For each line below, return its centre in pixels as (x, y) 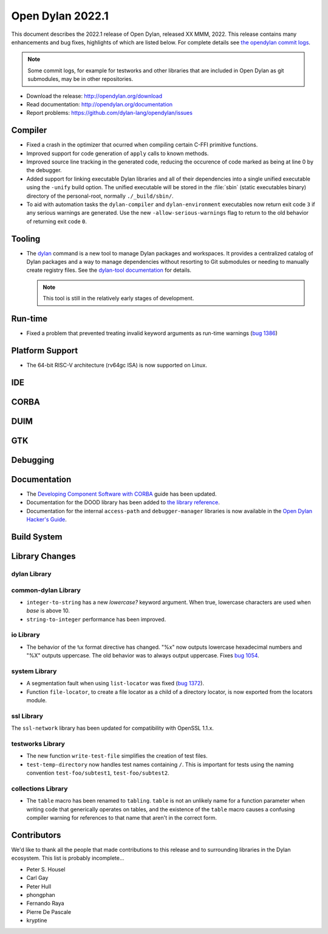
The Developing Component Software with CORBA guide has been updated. (121, 494)
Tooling (26, 239)
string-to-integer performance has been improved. (96, 619)
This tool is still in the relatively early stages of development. (118, 299)
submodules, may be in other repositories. (80, 79)
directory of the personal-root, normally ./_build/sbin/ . (100, 196)
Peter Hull (39, 886)
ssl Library (27, 716)
